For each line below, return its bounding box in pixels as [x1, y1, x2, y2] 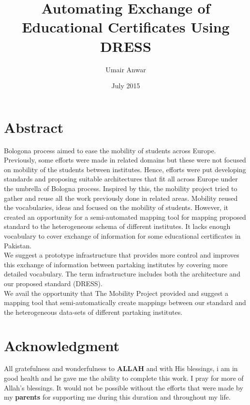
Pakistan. [4, 240, 32, 250]
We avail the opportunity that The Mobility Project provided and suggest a [4, 288, 229, 298]
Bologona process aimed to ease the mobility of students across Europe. [4, 145, 216, 155]
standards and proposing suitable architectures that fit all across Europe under [4, 174, 238, 184]
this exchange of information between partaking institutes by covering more [4, 259, 228, 269]
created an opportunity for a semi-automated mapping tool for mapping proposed [4, 211, 246, 222]
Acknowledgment [4, 335, 119, 355]
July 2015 [111, 81, 140, 91]
